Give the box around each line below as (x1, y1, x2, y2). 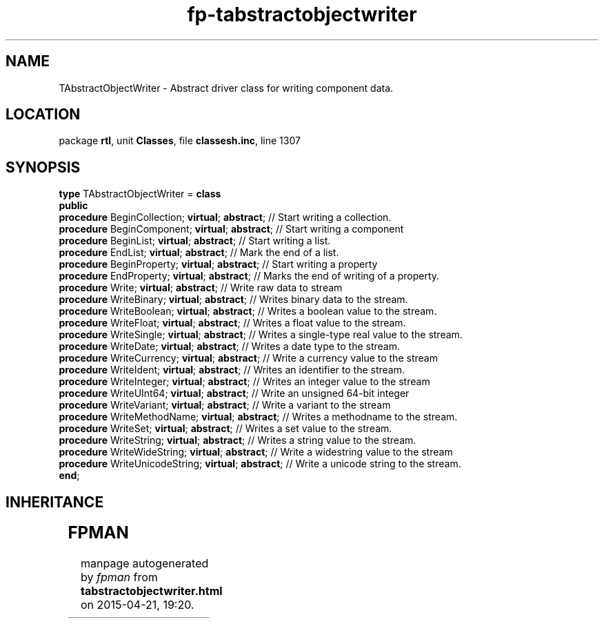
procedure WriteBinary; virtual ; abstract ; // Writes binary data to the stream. (59, 293, 408, 306)
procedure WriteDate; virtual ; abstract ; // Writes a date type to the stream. (59, 340, 401, 353)
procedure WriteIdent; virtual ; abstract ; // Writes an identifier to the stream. (59, 364, 405, 376)
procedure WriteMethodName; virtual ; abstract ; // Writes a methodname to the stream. (59, 411, 458, 423)
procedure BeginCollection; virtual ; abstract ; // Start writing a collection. (59, 211, 392, 224)
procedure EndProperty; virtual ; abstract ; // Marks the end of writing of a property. (59, 270, 440, 282)
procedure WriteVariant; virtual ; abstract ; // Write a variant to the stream (59, 399, 391, 411)
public (59, 199, 88, 212)
